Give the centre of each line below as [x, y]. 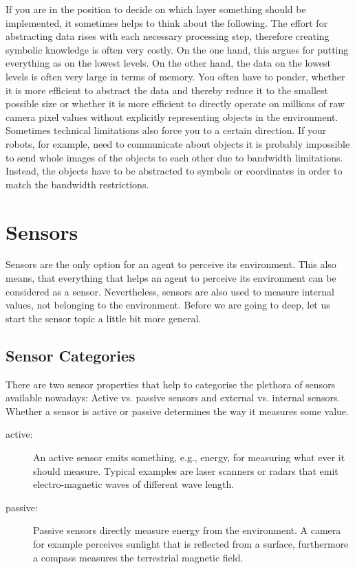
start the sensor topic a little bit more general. [104, 318]
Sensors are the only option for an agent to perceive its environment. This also [171, 264]
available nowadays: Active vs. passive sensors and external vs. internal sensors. [173, 398]
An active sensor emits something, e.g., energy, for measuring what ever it [189, 457]
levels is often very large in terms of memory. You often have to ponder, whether [175, 76]
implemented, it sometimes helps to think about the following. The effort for [167, 22]
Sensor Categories [71, 355]
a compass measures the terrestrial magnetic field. [138, 557]
